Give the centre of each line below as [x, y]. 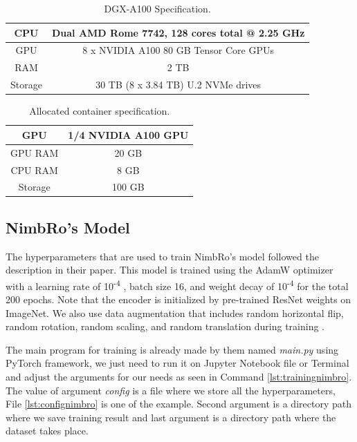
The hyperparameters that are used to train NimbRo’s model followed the [162, 256]
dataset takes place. [47, 431]
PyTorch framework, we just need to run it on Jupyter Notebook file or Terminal [177, 363]
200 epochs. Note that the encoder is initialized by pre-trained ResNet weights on [178, 299]
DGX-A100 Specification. [157, 8]
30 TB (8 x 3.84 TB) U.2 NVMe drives [178, 85]
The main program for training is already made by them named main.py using [172, 349]
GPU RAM [35, 152]
